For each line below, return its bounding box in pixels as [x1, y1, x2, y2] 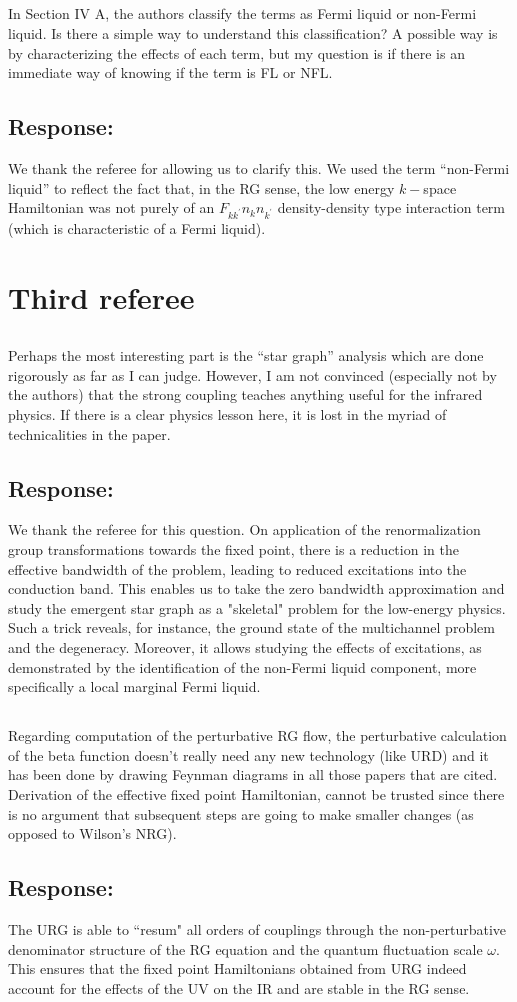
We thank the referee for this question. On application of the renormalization [8, 519, 481, 540]
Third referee [8, 276, 195, 317]
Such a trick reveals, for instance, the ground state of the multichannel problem [8, 617, 495, 638]
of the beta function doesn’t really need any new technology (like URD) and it [8, 744, 489, 765]
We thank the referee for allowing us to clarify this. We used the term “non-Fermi [8, 157, 510, 178]
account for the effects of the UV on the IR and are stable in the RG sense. [8, 977, 470, 998]
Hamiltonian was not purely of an [8, 197, 215, 218]
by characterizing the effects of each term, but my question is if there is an [8, 42, 465, 63]
